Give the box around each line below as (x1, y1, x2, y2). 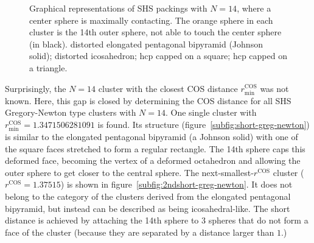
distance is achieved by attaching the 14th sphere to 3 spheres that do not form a (5, 214, 309, 227)
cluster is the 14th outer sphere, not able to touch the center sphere (29, 26, 282, 38)
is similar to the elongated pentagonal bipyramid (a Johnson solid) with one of (5, 130, 298, 143)
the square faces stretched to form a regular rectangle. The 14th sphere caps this (5, 142, 305, 155)
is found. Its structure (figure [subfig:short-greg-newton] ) (97, 118, 310, 130)
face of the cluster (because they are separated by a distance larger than (5, 225, 274, 238)
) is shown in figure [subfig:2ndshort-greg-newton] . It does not (60, 178, 293, 191)
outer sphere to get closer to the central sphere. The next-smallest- (5, 166, 254, 178)
